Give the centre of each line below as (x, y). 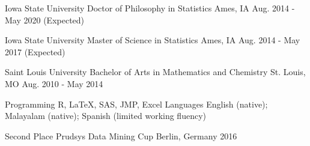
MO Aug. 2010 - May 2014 (54, 83)
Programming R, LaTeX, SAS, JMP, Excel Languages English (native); (136, 104)
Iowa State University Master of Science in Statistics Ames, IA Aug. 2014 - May (153, 40)
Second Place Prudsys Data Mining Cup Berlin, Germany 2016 (121, 135)
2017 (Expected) (35, 51)
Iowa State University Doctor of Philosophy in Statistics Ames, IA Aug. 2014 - (150, 8)
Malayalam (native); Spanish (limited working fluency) (105, 116)
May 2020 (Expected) (45, 20)
